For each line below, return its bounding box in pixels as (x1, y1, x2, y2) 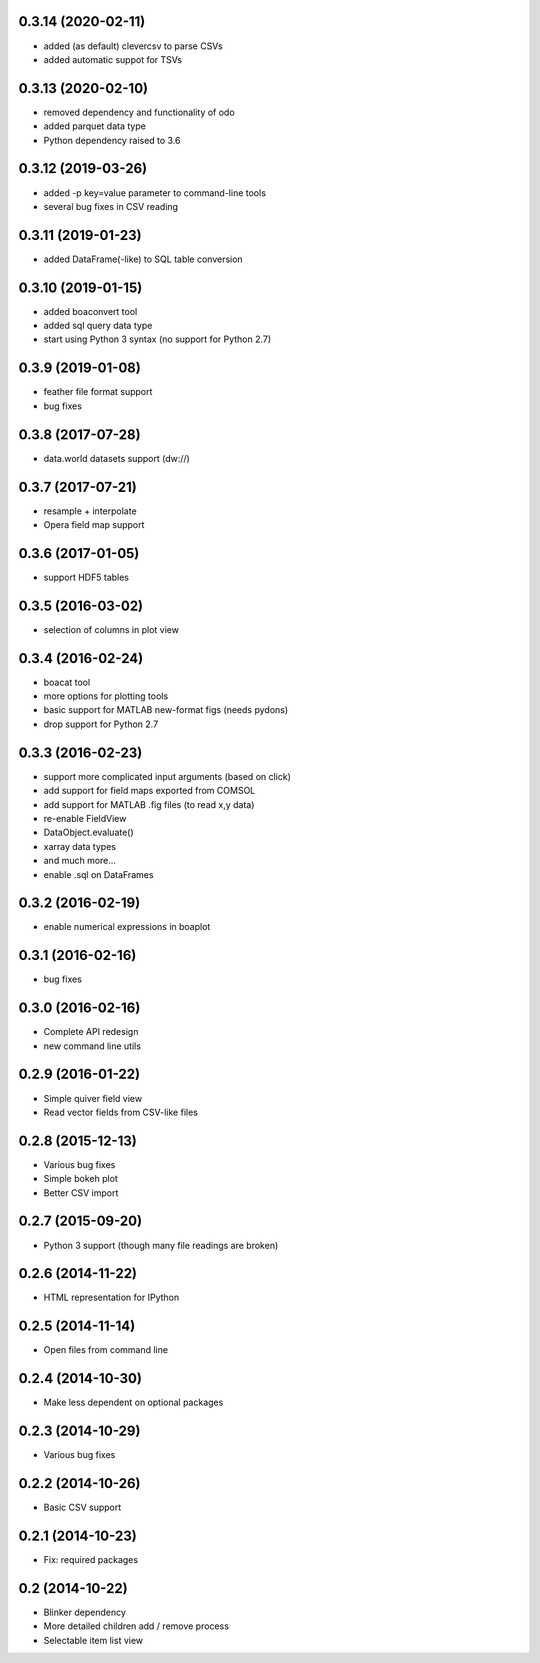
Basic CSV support (43, 1501, 122, 1514)
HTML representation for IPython (43, 1291, 180, 1304)
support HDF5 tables (43, 571, 130, 583)
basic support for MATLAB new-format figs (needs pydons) (43, 704, 289, 716)
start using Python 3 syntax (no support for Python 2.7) (43, 333, 272, 345)
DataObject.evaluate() (43, 826, 134, 839)
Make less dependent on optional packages (43, 1396, 224, 1409)
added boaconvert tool (43, 305, 138, 317)
